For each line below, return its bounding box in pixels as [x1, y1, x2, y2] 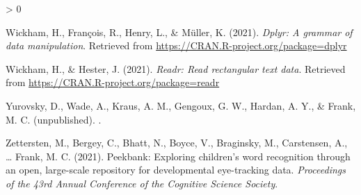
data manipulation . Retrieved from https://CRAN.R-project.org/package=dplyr [6, 38, 347, 53]
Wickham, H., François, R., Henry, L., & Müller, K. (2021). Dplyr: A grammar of [6, 24, 353, 39]
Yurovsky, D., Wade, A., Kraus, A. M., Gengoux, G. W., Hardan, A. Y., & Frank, [6, 98, 356, 112]
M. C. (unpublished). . [6, 112, 102, 126]
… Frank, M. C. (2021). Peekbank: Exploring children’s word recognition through [6, 149, 351, 163]
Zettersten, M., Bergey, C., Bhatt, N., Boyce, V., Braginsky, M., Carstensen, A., [6, 135, 348, 150]
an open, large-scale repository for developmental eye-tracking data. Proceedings [6, 162, 346, 177]
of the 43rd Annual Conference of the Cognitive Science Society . [6, 176, 278, 190]
